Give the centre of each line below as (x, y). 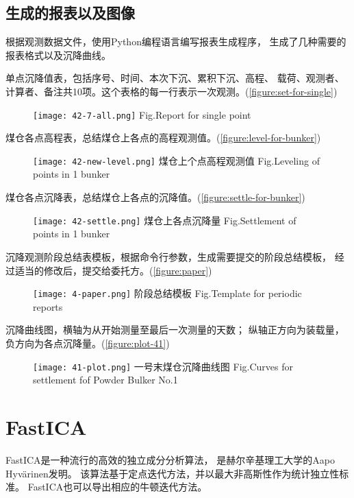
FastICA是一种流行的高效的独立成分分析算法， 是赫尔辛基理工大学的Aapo (170, 459)
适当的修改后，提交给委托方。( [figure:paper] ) (113, 270)
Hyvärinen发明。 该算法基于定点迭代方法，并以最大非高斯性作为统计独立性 (173, 473)
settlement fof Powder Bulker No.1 (105, 380)
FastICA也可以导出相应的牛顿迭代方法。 (117, 487)
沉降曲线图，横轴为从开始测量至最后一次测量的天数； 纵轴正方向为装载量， (175, 330)
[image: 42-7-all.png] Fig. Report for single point (142, 114)
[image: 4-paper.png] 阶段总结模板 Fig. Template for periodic (167, 293)
